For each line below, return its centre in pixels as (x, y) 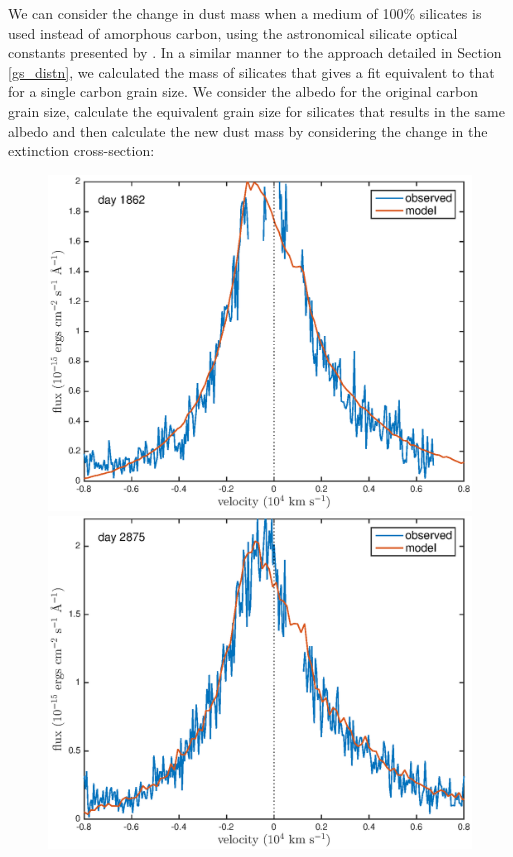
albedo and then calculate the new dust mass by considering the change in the (248, 130)
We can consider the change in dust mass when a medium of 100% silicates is (245, 13)
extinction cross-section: (81, 150)
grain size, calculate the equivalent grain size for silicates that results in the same (256, 110)
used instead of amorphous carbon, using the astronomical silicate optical (233, 32)
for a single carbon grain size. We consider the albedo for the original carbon (243, 91)
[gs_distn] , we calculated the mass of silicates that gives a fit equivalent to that (251, 71)
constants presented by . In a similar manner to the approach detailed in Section (255, 52)
